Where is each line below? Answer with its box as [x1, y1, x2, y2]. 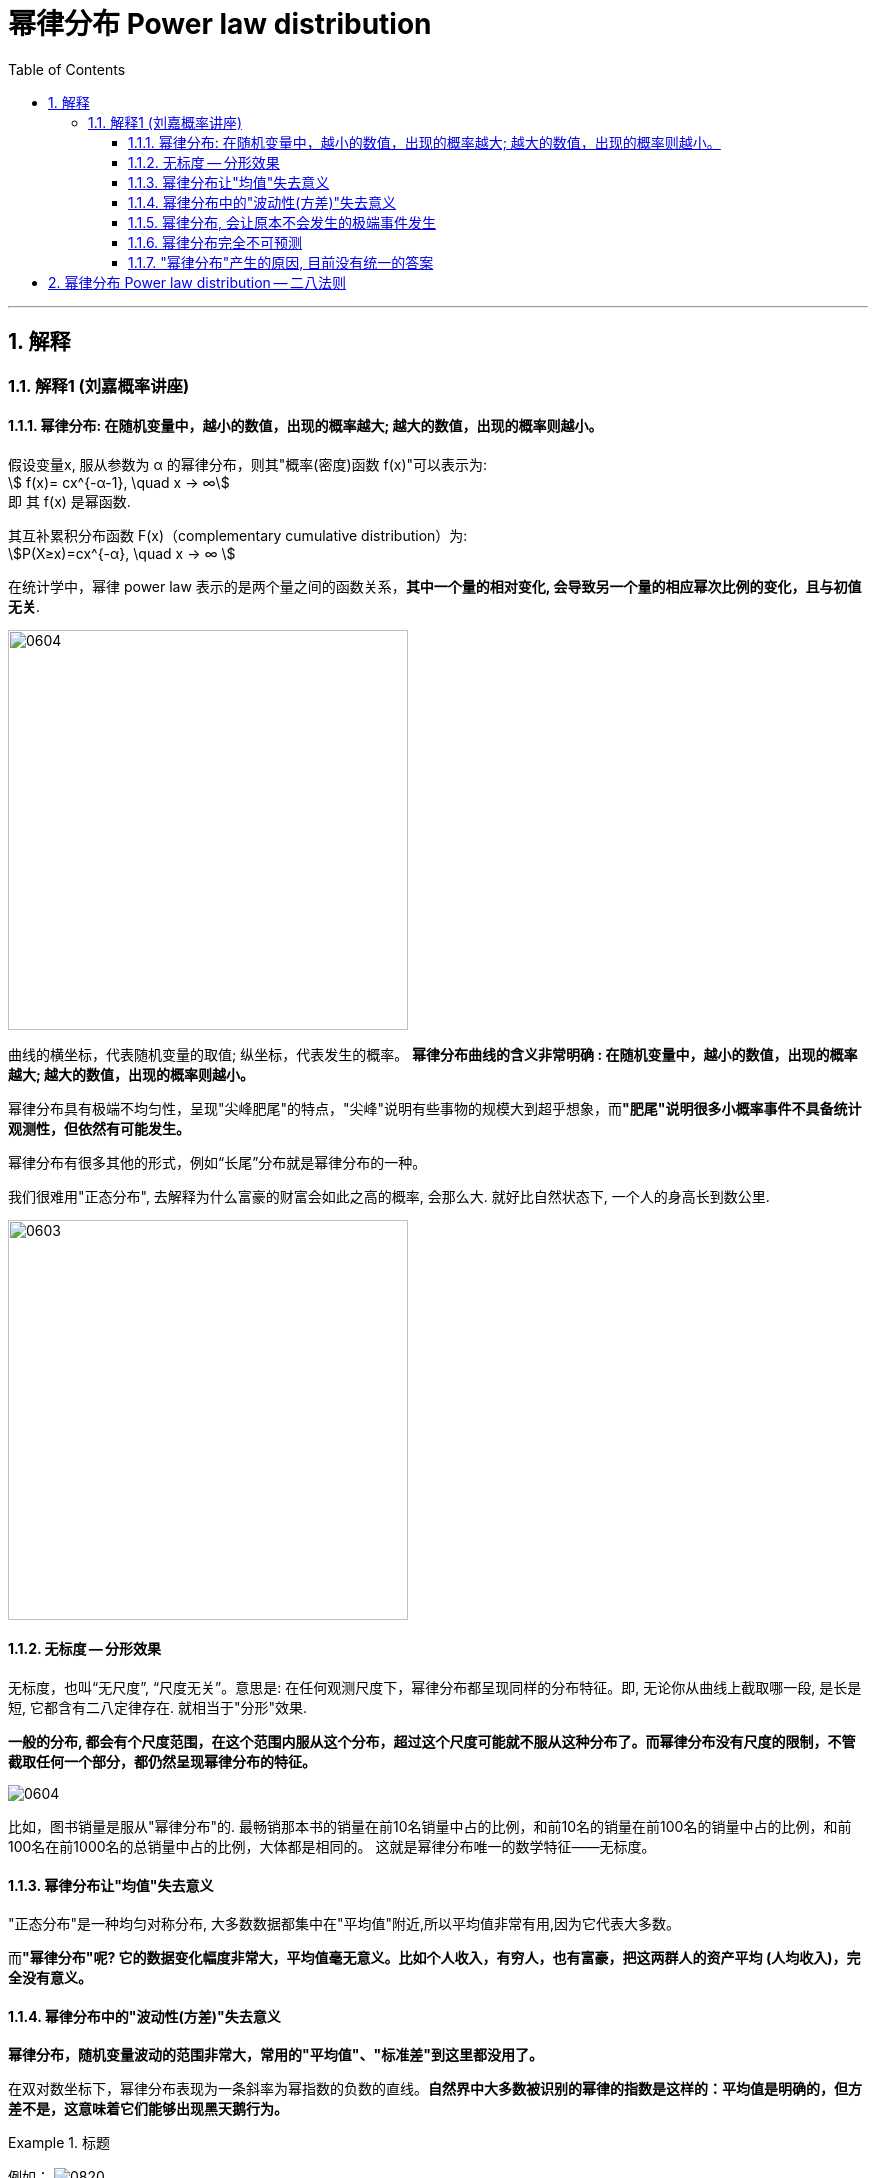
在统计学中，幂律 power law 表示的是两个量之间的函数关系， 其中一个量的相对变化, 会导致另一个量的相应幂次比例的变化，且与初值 [8, 577, 862, 595]
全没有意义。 [8, 1969, 92, 1987]
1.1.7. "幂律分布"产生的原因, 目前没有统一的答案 [128, 253, 434, 271]
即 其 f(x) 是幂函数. [8, 492, 131, 510]
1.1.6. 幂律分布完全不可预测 [128, 233, 303, 251]
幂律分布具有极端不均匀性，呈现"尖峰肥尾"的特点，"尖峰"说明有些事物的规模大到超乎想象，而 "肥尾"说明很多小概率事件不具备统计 [8, 1099, 862, 1117]
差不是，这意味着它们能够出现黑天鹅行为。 [8, 2100, 288, 2118]
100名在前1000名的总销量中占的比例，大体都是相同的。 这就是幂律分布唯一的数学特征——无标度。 [8, 1838, 656, 1856]
